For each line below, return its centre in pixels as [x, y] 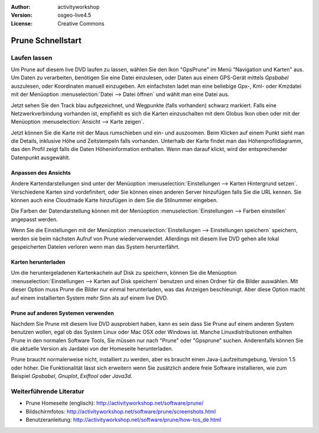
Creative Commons [81, 23]
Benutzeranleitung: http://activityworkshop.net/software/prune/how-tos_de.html [123, 420]
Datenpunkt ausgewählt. [40, 158]
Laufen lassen [32, 57]
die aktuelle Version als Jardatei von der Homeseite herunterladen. [92, 349]
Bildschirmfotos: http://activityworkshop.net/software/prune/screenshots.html [121, 411]
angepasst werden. [35, 219]
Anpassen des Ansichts [41, 172]
